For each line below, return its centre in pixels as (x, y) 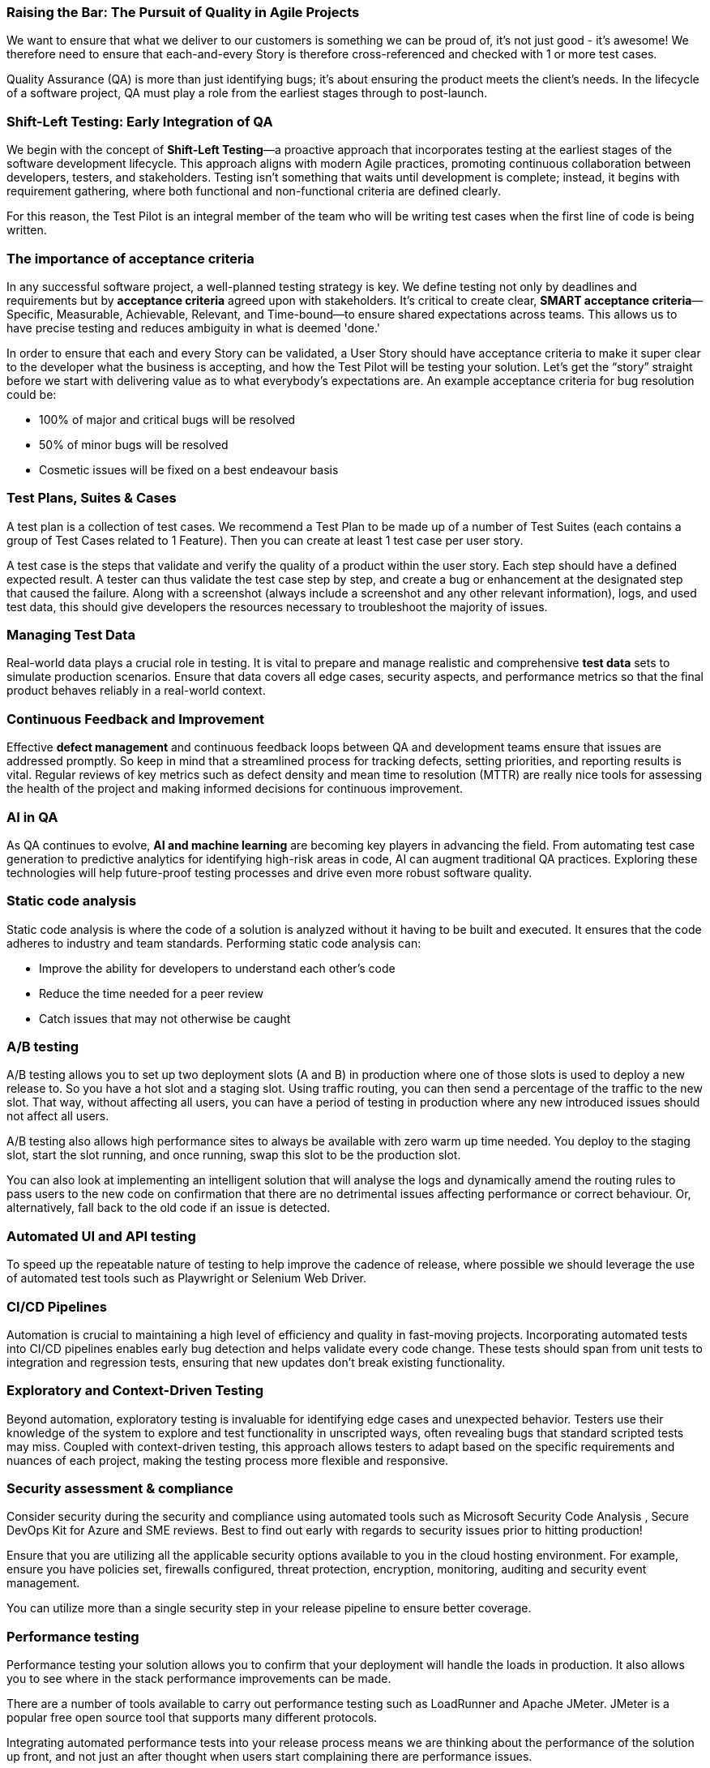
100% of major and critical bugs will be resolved (167, 419)
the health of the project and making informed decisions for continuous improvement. (235, 789)
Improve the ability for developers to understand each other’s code (217, 968)
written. (27, 230)
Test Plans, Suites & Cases (92, 498)
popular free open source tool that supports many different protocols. (192, 1718)
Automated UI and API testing (101, 1236)
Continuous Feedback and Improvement (136, 719)
